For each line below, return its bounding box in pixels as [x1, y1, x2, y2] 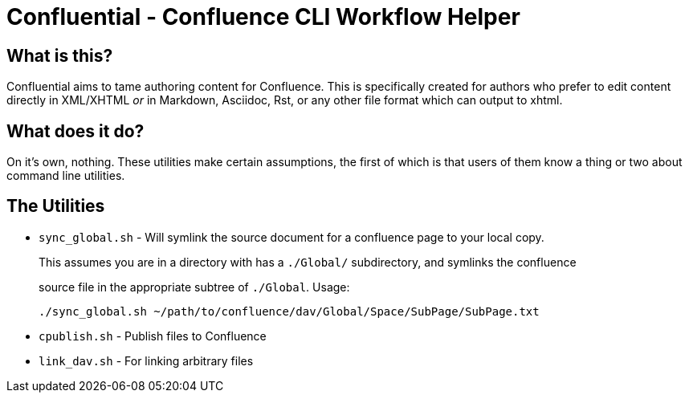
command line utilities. [6, 169, 125, 183]
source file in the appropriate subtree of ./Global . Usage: [39, 279, 350, 294]
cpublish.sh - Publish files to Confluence [39, 328, 267, 343]
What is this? [6, 45, 113, 66]
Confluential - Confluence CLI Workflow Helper [6, 3, 520, 31]
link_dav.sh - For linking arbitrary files [39, 353, 254, 368]
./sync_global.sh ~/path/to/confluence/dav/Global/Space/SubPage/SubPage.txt [39, 304, 540, 318]
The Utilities [6, 196, 105, 217]
